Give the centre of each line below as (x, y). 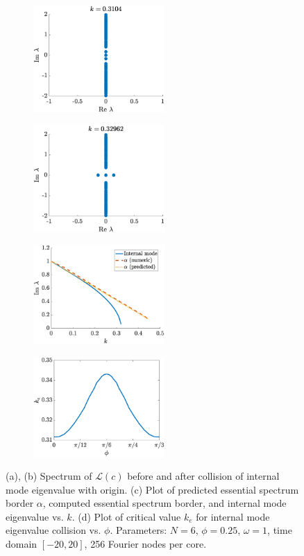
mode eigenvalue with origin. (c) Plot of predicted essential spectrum (152, 489)
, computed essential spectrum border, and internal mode (164, 503)
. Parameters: (138, 530)
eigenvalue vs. (35, 516)
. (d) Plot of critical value (126, 516)
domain (22, 544)
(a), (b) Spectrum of (49, 476)
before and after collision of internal (203, 476)
